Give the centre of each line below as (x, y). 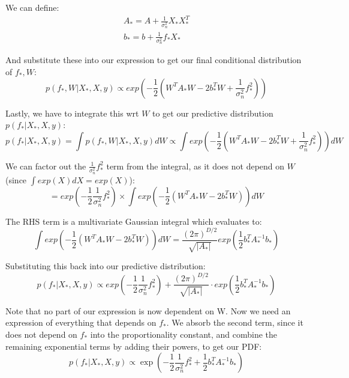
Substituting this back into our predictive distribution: (106, 266)
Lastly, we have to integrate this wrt (72, 113)
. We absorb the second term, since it (235, 322)
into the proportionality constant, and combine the (184, 334)
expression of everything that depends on (81, 322)
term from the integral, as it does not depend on (195, 166)
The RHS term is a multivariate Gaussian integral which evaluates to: (134, 221)
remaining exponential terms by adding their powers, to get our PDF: (134, 346)
